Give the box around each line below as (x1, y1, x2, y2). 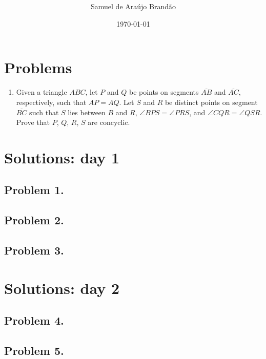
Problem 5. (4, 342, 64, 358)
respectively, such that (16, 96, 87, 107)
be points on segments (129, 87, 199, 97)
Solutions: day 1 (4, 146, 120, 167)
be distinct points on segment (165, 96, 258, 107)
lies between (68, 107, 106, 117)
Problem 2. (4, 212, 64, 228)
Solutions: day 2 (4, 277, 120, 298)
